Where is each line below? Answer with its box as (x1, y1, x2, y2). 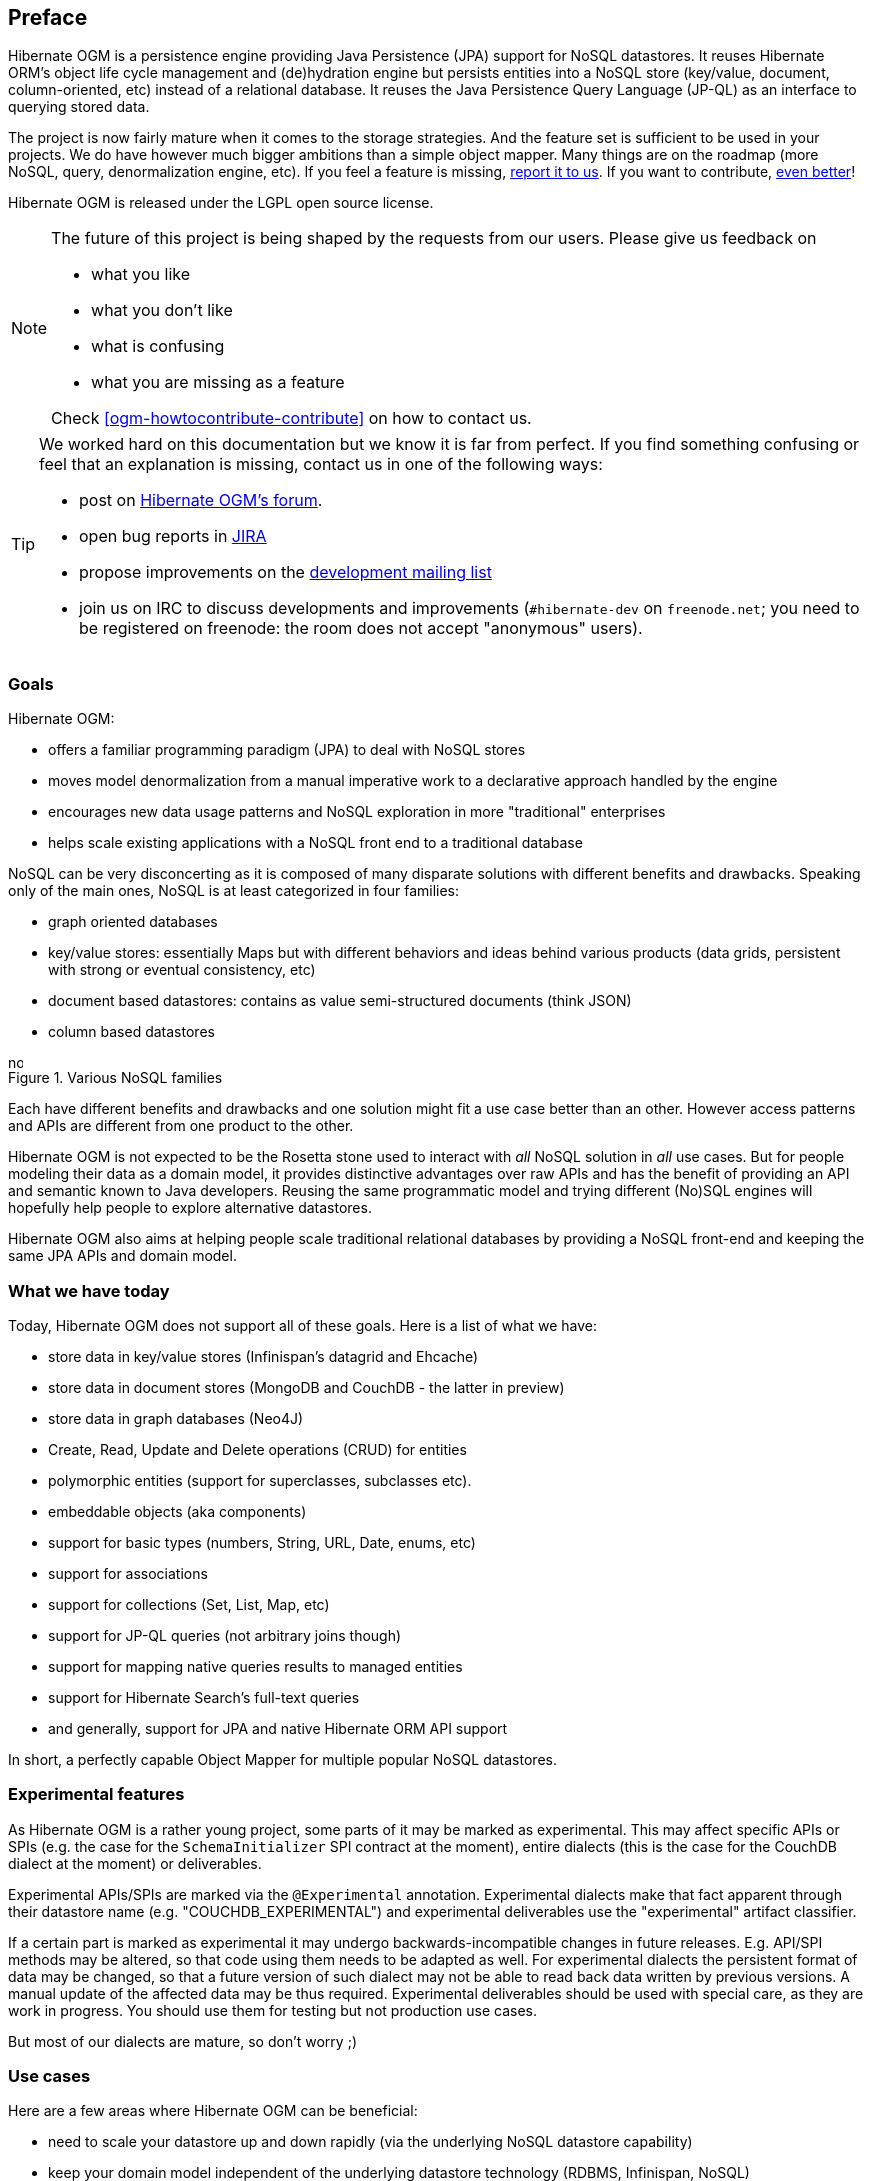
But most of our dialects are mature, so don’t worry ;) (8, 2032, 357, 2050)
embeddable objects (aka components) (48, 1502, 307, 1520)
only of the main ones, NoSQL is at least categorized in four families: (8, 882, 460, 900)
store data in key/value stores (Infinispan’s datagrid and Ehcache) (48, 1347, 479, 1365)
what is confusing (91, 336, 225, 357)
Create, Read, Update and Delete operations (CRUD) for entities (48, 1440, 467, 1458)
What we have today (8, 1280, 170, 1301)
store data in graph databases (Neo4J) (48, 1409, 304, 1427)
